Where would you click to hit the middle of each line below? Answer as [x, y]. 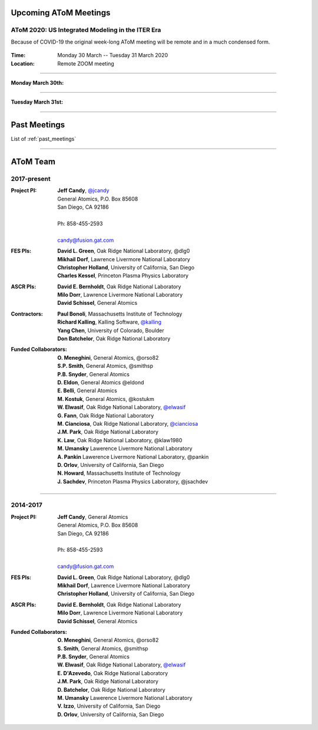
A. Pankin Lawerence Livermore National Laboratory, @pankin [133, 456]
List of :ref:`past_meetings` [44, 139]
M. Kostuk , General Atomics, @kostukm [106, 399]
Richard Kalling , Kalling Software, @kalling [110, 322]
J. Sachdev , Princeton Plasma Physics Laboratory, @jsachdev [133, 481]
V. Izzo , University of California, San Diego [109, 706]
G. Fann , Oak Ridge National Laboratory [106, 415]
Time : [18, 55]
